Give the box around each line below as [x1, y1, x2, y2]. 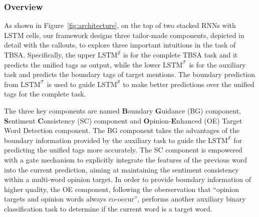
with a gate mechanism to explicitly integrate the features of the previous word [4, 154, 247, 164]
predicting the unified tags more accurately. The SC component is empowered [4, 144, 242, 155]
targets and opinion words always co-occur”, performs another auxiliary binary [4, 193, 246, 204]
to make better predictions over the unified [123, 78, 254, 89]
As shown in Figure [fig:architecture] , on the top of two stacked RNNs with [4, 20, 236, 30]
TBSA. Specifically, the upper [4, 49, 96, 59]
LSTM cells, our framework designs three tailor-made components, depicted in [4, 29, 244, 40]
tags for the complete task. [4, 88, 86, 99]
